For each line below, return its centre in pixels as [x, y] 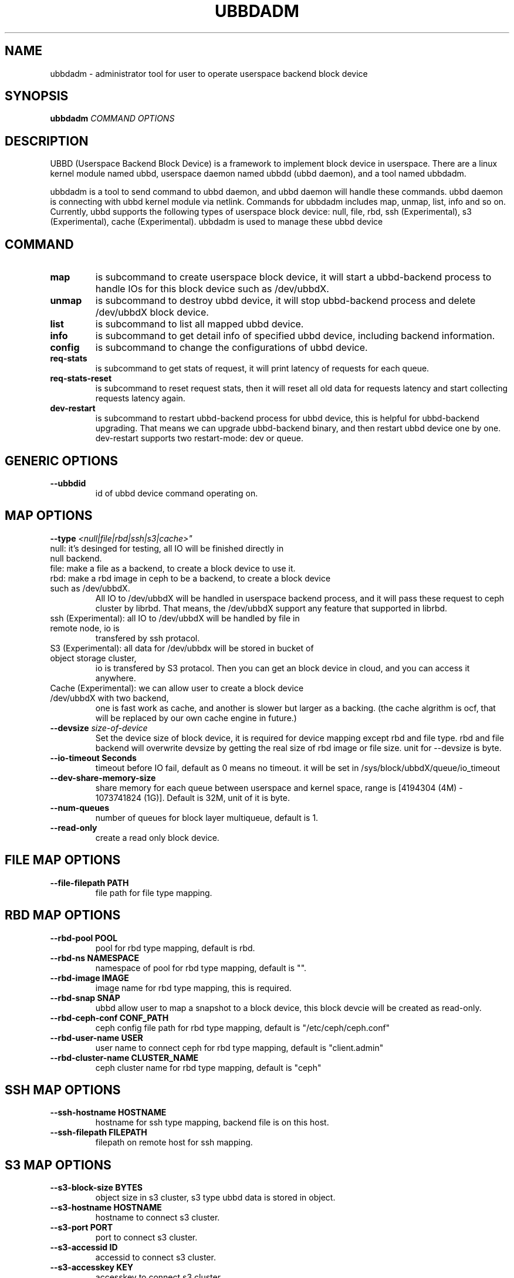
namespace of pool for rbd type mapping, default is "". [201, 968]
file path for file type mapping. [154, 892]
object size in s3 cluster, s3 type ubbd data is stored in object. [215, 1198]
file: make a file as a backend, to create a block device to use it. [173, 568]
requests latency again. [140, 398]
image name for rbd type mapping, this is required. [193, 988]
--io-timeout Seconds [93, 758]
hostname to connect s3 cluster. [158, 1218]
